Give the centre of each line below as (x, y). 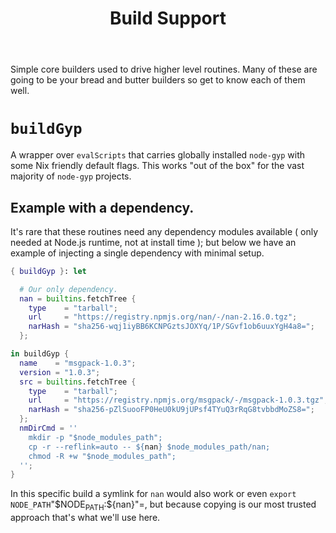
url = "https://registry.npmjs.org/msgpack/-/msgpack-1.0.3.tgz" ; (178, 400)
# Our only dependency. (68, 289)
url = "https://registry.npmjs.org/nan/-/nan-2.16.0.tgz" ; (163, 317)
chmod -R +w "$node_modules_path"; (102, 456)
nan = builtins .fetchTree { (78, 298)
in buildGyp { (40, 354)
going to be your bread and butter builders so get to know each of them (158, 80)
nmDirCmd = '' (48, 428)
